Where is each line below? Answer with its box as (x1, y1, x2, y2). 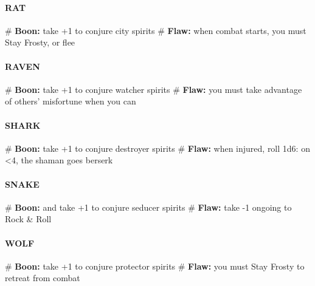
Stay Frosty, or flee (5, 36, 75, 49)
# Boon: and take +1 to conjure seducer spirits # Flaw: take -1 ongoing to (5, 200, 292, 213)
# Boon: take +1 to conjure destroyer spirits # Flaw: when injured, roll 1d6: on (5, 141, 310, 154)
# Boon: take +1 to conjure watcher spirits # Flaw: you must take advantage (5, 83, 302, 95)
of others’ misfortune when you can (5, 95, 136, 107)
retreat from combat (5, 271, 80, 284)
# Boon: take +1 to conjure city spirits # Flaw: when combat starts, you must (5, 24, 306, 36)
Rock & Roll (5, 213, 52, 225)
